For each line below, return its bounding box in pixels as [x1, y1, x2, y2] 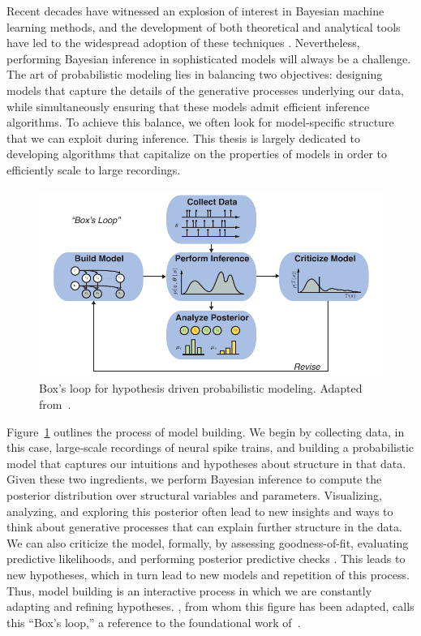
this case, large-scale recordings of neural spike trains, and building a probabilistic [6, 439, 415, 456]
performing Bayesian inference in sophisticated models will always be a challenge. [6, 49, 411, 67]
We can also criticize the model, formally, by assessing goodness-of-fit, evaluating [6, 534, 409, 551]
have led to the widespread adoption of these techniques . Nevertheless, [6, 34, 360, 51]
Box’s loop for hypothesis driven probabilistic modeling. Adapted [39, 380, 363, 397]
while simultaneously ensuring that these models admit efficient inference [6, 97, 370, 114]
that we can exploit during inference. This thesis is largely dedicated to [6, 129, 360, 146]
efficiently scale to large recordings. [6, 161, 181, 178]
